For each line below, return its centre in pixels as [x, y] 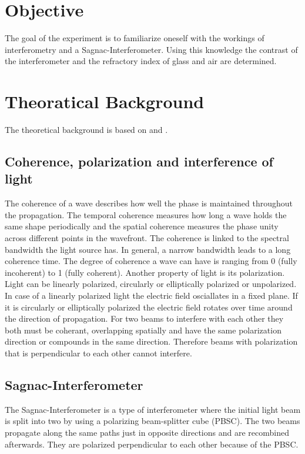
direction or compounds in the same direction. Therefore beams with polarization [151, 341]
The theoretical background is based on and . [86, 130]
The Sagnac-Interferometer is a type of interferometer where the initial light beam [153, 409]
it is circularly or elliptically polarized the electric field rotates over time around [149, 307]
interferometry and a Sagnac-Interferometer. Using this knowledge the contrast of [151, 49]
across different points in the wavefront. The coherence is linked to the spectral [147, 238]
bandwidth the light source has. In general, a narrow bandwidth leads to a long [148, 249]
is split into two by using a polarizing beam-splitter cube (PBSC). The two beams [152, 421]
